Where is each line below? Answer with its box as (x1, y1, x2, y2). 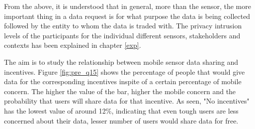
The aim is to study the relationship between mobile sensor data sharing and (4, 56, 239, 67)
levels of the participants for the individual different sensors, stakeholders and (4, 30, 241, 40)
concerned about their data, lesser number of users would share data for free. (4, 115, 239, 126)
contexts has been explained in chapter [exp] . (4, 40, 141, 50)
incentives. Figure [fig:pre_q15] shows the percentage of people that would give (4, 66, 245, 77)
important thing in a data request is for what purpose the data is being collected (4, 10, 251, 21)
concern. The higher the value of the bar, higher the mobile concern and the (4, 86, 236, 96)
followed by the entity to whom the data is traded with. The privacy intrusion (4, 20, 242, 31)
